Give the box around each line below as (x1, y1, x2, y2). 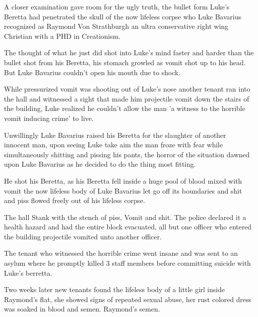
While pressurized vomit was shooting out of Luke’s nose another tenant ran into (4, 84, 251, 94)
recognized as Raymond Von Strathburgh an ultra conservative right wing (4, 21, 229, 31)
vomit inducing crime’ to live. (4, 112, 94, 123)
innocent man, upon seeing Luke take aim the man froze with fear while (4, 139, 223, 150)
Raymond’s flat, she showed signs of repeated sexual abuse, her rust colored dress (4, 294, 252, 304)
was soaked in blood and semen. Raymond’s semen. (4, 304, 160, 314)
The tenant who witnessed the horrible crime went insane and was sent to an (4, 248, 238, 258)
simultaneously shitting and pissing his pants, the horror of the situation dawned (4, 149, 250, 159)
